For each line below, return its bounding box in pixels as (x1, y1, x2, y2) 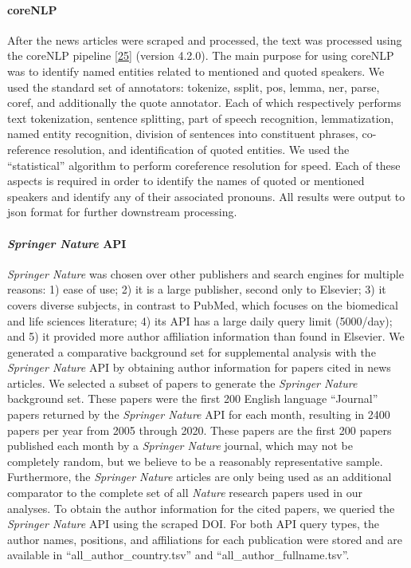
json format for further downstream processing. (7, 203, 237, 220)
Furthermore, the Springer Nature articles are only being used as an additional (7, 468, 392, 485)
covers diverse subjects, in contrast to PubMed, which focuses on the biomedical (7, 296, 398, 313)
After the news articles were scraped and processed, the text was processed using (7, 31, 402, 48)
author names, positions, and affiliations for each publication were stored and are (7, 531, 403, 547)
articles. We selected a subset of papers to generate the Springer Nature (7, 374, 358, 391)
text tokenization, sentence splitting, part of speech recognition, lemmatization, (7, 109, 394, 126)
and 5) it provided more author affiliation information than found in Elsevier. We (7, 328, 405, 345)
